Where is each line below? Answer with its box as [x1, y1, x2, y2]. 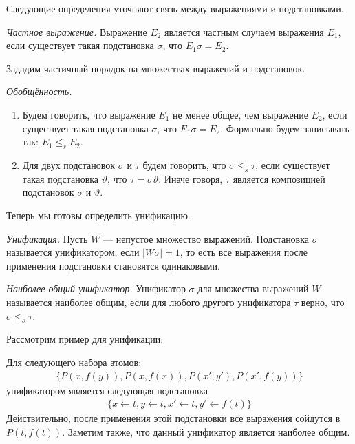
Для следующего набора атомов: [6, 354, 142, 369]
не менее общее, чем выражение [173, 107, 308, 121]
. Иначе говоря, [158, 171, 223, 185]
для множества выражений [197, 281, 309, 296]
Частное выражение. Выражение [6, 24, 147, 39]
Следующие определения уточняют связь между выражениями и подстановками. [6, 1, 344, 15]
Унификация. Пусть [6, 231, 88, 245]
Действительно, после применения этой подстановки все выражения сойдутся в [6, 411, 341, 425]
